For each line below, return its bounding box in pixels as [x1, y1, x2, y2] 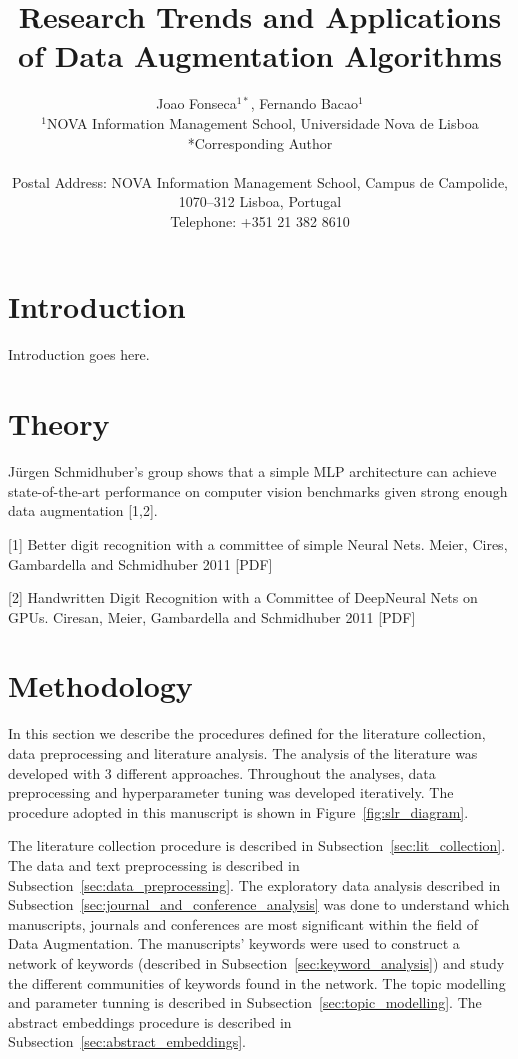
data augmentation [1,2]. [8, 500, 158, 521]
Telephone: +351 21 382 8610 [170, 210, 350, 231]
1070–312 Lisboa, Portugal [178, 191, 342, 212]
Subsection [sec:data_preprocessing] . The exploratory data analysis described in [8, 874, 501, 895]
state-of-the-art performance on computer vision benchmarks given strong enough [8, 480, 508, 501]
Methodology [8, 665, 193, 706]
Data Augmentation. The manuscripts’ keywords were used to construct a [8, 933, 460, 954]
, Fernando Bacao [250, 93, 359, 114]
